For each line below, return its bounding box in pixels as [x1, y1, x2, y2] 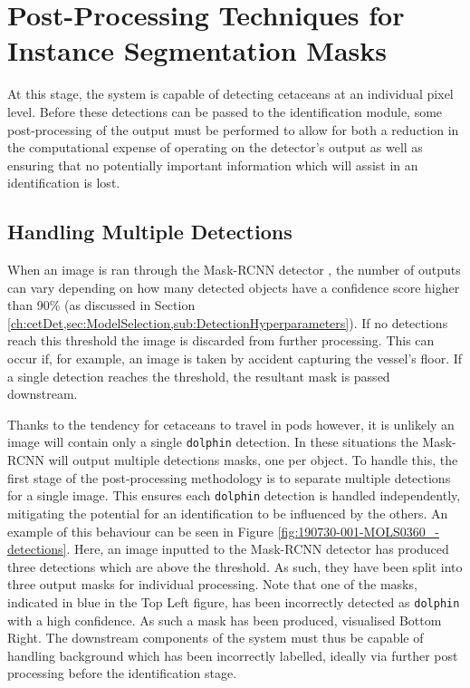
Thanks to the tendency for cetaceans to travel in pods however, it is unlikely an [7, 414, 455, 433]
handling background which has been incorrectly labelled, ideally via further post [7, 645, 458, 664]
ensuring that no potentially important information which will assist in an [7, 155, 418, 174]
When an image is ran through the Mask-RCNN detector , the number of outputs [7, 260, 461, 279]
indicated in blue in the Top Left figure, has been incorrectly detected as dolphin [7, 592, 460, 611]
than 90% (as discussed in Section [7, 296, 196, 315]
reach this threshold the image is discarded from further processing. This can [7, 331, 435, 350]
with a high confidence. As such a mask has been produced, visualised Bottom [7, 610, 442, 629]
